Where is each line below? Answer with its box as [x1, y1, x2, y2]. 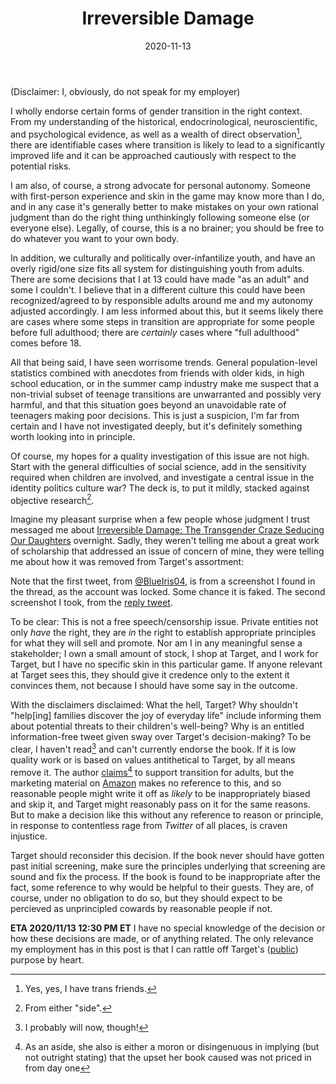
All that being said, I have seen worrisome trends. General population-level [10, 356, 318, 368]
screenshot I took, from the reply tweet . [10, 597, 173, 609]
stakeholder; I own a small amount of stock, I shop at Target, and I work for [10, 648, 319, 660]
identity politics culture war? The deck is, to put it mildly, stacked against [10, 482, 310, 494]
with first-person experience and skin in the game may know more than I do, [10, 190, 325, 202]
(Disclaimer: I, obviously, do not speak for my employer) [10, 85, 241, 97]
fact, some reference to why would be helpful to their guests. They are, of [10, 881, 315, 893]
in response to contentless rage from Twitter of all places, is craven [10, 819, 288, 831]
